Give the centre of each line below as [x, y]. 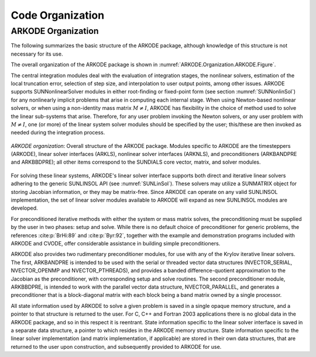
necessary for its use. [37, 54]
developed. [24, 208]
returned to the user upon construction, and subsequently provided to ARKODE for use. [116, 346]
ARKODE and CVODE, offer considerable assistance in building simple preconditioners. [116, 243]
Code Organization [58, 15]
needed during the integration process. [58, 133]
